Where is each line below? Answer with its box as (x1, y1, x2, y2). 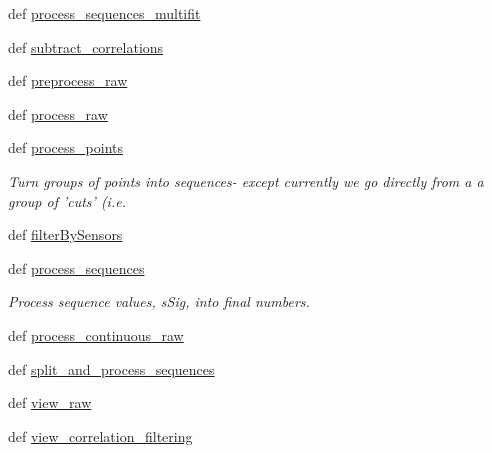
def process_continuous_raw (8, 324, 184, 345)
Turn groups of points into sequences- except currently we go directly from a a (8, 170, 484, 191)
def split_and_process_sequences (8, 358, 215, 379)
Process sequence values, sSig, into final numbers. (8, 291, 310, 312)
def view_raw (8, 392, 92, 413)
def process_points (8, 137, 124, 158)
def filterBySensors (8, 224, 123, 245)
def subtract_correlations (8, 36, 164, 57)
